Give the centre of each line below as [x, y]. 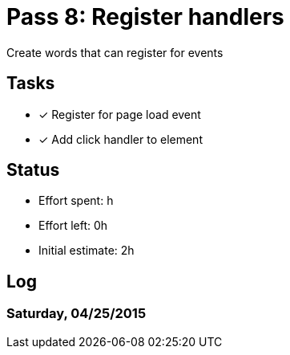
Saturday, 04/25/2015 [77, 314]
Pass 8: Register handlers [145, 17]
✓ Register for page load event [120, 114]
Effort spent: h [76, 201]
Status [33, 170]
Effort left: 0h [73, 226]
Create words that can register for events [115, 52]
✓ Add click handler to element [121, 139]
